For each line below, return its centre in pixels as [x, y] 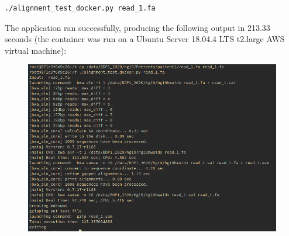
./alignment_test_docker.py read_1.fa [80, 8]
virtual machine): [36, 50]
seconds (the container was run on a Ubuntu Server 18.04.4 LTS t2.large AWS [145, 39]
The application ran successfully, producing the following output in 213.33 [137, 27]
